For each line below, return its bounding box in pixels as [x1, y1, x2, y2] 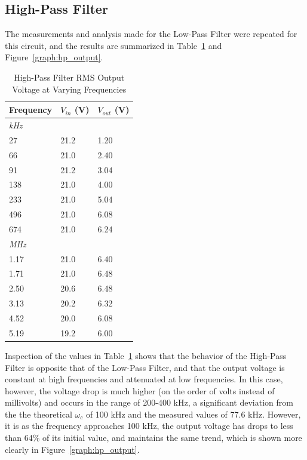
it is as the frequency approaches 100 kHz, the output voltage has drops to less [5, 419, 293, 432]
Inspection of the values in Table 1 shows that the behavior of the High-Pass [5, 349, 287, 361]
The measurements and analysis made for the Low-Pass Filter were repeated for [5, 27, 297, 40]
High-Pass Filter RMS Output [14, 70, 125, 83]
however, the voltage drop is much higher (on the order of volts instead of [5, 384, 275, 397]
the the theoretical [5, 407, 72, 420]
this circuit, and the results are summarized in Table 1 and [5, 39, 222, 51]
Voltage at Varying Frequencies [12, 82, 127, 95]
